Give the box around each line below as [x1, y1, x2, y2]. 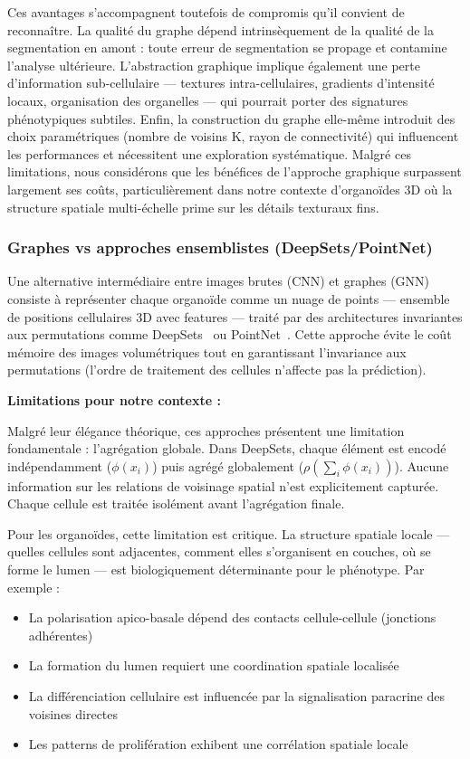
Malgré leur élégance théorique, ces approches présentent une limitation [7, 421, 405, 440]
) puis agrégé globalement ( [152, 456, 304, 475]
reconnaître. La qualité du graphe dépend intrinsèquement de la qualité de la [7, 20, 435, 39]
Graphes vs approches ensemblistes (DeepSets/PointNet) [7, 236, 433, 259]
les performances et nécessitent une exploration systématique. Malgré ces [7, 144, 411, 163]
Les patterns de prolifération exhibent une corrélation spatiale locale [28, 735, 408, 754]
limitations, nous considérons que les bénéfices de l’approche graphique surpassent [7, 162, 462, 181]
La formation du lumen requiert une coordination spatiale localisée [28, 656, 399, 675]
